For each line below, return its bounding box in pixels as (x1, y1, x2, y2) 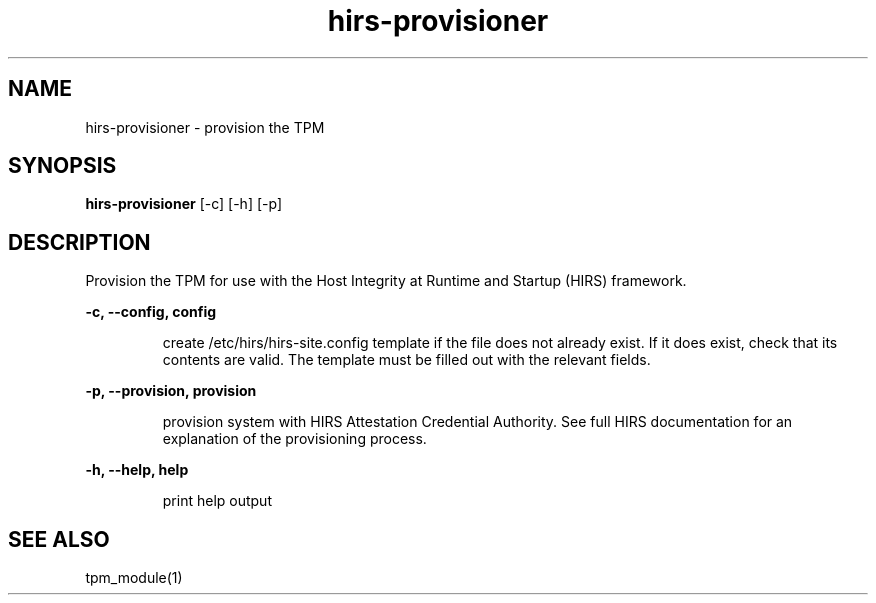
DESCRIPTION (8, 229, 151, 255)
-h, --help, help (85, 461, 189, 479)
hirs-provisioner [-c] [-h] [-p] (85, 195, 282, 213)
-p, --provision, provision (85, 382, 257, 400)
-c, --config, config (85, 303, 217, 321)
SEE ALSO (8, 526, 110, 552)
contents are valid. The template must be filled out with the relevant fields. (162, 351, 651, 369)
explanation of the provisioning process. (162, 430, 427, 448)
